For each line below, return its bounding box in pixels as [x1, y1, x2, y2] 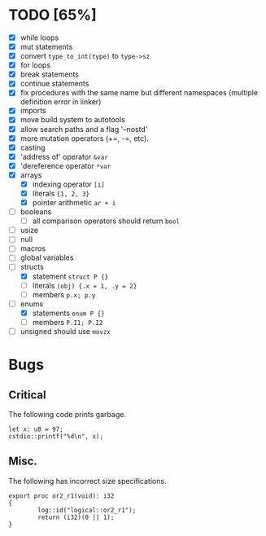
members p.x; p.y [32, 289, 96, 299]
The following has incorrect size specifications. [8, 476, 167, 485]
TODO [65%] [8, 6, 97, 24]
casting [20, 143, 46, 152]
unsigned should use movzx [20, 326, 111, 336]
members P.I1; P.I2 [32, 317, 103, 327]
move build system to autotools [20, 115, 126, 125]
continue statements [20, 79, 89, 89]
